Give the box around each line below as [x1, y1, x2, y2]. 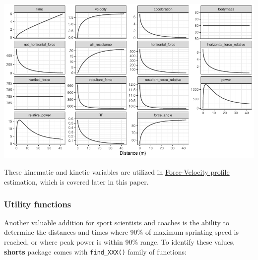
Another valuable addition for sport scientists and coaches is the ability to [4, 217, 230, 227]
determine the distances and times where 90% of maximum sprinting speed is [4, 227, 239, 237]
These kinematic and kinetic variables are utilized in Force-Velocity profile [4, 167, 230, 177]
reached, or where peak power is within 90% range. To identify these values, [4, 236, 235, 247]
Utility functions [4, 197, 71, 210]
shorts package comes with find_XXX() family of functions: [4, 246, 187, 257]
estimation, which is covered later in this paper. [4, 176, 149, 187]
